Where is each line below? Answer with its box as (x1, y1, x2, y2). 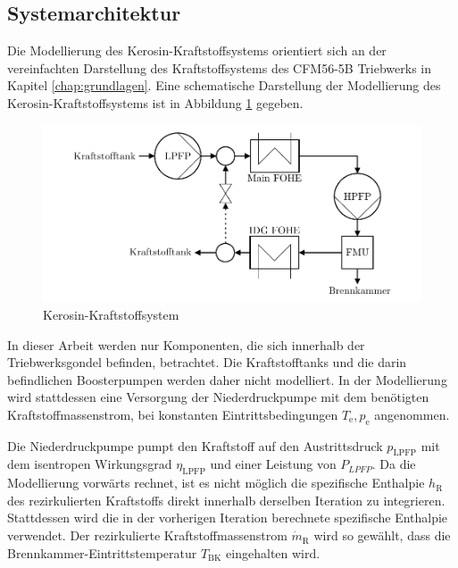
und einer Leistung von (210, 455, 337, 473)
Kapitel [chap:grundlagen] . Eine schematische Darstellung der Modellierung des (7, 76, 441, 95)
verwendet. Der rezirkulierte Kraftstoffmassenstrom (7, 526, 287, 545)
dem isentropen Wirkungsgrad (7, 455, 172, 473)
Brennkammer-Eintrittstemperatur (7, 543, 197, 562)
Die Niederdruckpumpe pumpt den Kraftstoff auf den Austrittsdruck (7, 436, 383, 455)
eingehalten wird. (226, 543, 321, 562)
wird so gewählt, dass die (313, 526, 451, 545)
